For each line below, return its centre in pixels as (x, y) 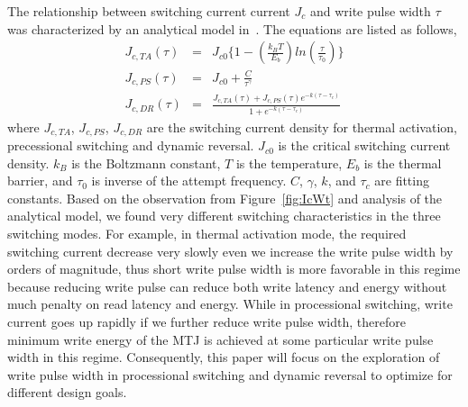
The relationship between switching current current (149, 11)
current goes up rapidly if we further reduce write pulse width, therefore (206, 322)
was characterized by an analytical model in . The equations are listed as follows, (232, 28)
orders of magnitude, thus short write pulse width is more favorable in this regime (234, 269)
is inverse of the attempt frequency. (189, 181)
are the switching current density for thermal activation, (302, 127)
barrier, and (40, 181)
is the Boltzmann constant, (146, 163)
